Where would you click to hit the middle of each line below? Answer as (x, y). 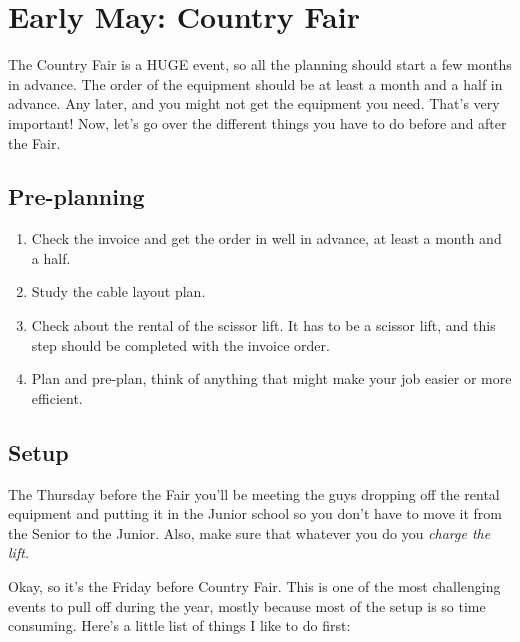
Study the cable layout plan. (118, 291)
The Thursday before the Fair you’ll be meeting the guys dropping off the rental (254, 493)
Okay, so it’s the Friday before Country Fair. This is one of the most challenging (254, 586)
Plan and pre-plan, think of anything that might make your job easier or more (271, 378)
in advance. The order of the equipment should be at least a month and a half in (255, 83)
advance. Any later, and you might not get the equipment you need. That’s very (254, 103)
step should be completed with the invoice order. (180, 344)
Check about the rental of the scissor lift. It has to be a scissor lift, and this (263, 325)
